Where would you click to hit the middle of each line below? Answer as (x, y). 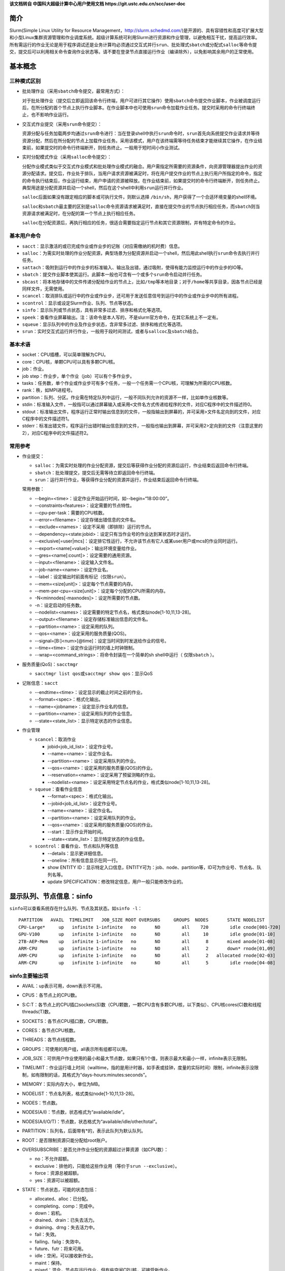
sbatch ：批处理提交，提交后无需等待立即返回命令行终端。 (96, 472)
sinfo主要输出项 (29, 976)
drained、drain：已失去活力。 (66, 1220)
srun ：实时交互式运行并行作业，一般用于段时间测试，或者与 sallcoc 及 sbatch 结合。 (112, 331)
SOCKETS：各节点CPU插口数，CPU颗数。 (67, 1021)
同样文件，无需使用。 (44, 289)
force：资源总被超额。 (58, 1173)
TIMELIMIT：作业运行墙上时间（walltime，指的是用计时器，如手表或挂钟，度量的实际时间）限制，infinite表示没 (138, 1068)
